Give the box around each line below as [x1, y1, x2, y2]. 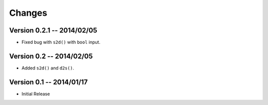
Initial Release [21, 91, 50, 97]
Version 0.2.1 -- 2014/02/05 [9, 26, 97, 35]
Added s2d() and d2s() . [21, 65, 74, 71]
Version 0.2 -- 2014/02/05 [9, 52, 93, 60]
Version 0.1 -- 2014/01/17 [9, 78, 88, 86]
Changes [9, 7, 47, 18]
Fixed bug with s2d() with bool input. [21, 39, 101, 45]
